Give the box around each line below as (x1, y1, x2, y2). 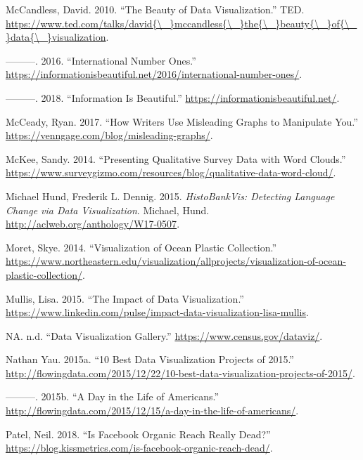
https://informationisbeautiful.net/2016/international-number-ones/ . (6, 67, 302, 81)
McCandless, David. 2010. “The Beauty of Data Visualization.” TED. (6, 2, 305, 16)
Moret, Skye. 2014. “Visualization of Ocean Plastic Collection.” (6, 239, 276, 254)
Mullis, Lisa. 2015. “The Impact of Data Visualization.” (6, 291, 244, 305)
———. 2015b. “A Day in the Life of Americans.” (6, 389, 219, 404)
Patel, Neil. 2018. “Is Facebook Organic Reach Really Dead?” (6, 426, 271, 441)
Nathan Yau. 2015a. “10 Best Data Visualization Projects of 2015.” (6, 352, 294, 367)
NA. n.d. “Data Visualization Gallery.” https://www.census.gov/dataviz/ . (6, 328, 323, 343)
